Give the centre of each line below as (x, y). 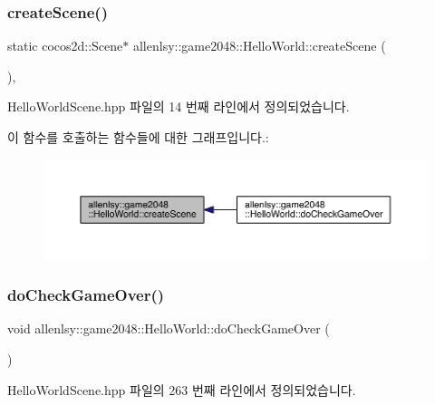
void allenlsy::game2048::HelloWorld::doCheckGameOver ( (169, 328)
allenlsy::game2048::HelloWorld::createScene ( (259, 46)
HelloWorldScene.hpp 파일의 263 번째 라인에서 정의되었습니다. (182, 389)
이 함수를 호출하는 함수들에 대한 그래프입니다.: (138, 137)
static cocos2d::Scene (65, 46)
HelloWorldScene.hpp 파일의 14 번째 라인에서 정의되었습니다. (179, 106)
